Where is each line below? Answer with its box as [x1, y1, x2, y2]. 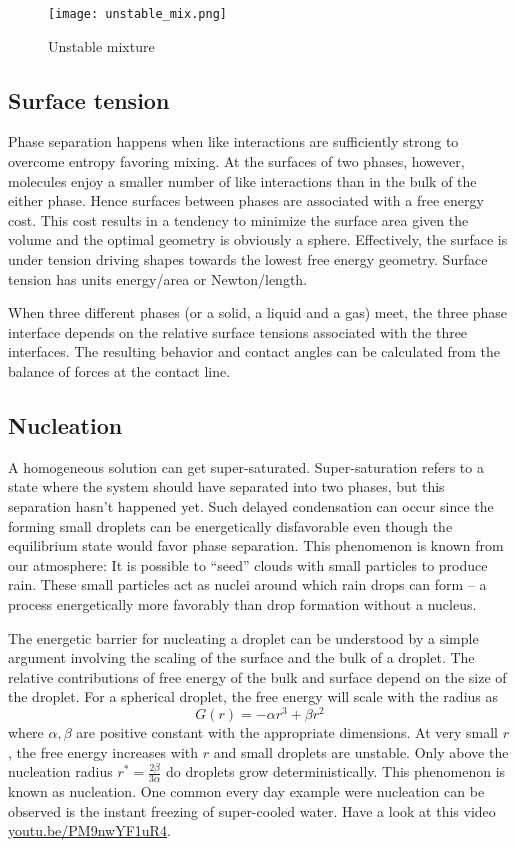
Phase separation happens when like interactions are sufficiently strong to [8, 131, 459, 152]
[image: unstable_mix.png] [48, 7, 227, 21]
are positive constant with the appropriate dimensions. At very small [76, 721, 498, 742]
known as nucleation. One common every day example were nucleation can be [8, 781, 485, 801]
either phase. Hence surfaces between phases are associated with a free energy [8, 190, 484, 211]
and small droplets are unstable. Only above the [213, 741, 509, 762]
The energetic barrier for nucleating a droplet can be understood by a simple [8, 627, 479, 648]
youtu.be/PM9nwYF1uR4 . [8, 820, 171, 841]
